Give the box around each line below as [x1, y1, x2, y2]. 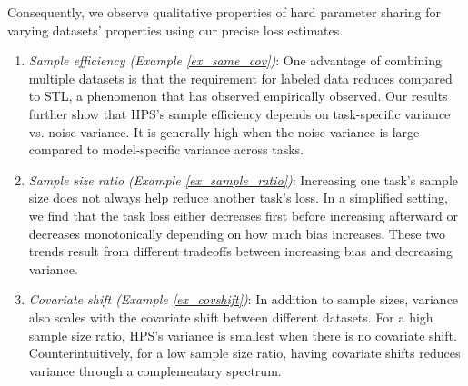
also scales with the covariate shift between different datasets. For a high [28, 307, 433, 326]
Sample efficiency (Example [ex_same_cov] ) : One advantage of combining [28, 51, 443, 70]
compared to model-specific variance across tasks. [28, 140, 304, 159]
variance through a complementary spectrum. [28, 361, 282, 380]
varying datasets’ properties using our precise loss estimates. [7, 20, 344, 39]
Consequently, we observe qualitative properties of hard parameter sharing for [7, 3, 442, 21]
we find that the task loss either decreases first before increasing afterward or [28, 205, 458, 224]
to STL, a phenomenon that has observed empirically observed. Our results [28, 86, 448, 105]
